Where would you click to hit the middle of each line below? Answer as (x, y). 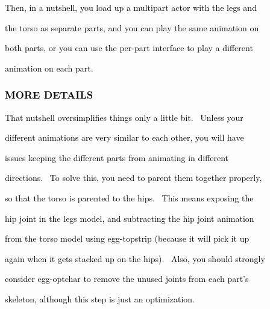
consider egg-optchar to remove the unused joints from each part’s (127, 279)
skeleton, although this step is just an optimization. (100, 298)
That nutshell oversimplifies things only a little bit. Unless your (124, 117)
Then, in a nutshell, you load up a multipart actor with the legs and (131, 7)
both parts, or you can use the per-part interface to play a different (129, 48)
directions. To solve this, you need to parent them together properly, (133, 178)
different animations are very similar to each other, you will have (124, 137)
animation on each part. (49, 68)
